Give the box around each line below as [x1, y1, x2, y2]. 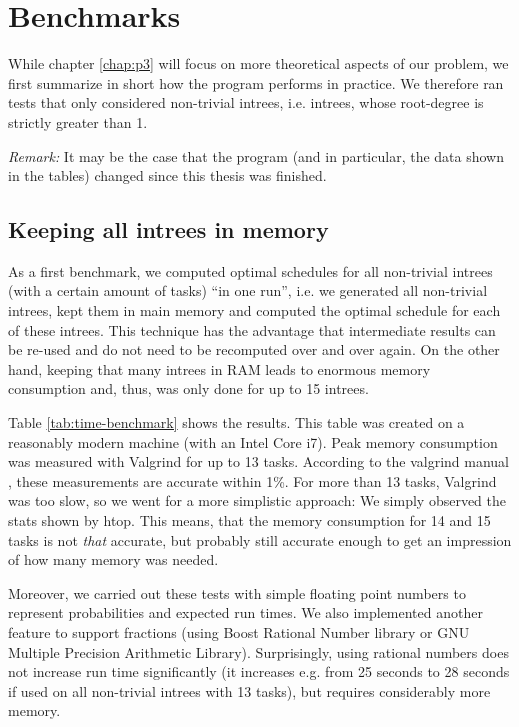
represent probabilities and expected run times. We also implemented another [8, 602, 483, 623]
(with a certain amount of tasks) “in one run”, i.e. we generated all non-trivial [8, 280, 488, 301]
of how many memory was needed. [8, 549, 219, 570]
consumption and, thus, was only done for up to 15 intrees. [8, 378, 369, 399]
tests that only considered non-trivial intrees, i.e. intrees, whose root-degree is [8, 92, 484, 113]
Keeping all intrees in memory [8, 214, 329, 245]
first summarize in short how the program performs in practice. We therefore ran [8, 72, 504, 93]
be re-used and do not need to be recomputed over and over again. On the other [8, 339, 500, 360]
